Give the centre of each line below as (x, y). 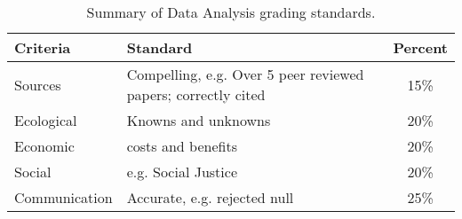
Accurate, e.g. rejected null (210, 197)
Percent (420, 47)
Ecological (46, 120)
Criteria (43, 47)
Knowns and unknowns (199, 120)
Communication (64, 197)
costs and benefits (182, 146)
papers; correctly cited (196, 94)
